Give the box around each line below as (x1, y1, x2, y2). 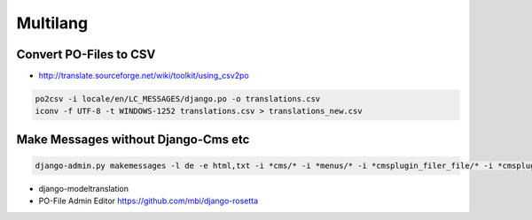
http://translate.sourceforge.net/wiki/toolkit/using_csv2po (38, 71, 250, 81)
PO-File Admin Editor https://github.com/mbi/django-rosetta (38, 195, 259, 207)
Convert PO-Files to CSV (16, 47, 156, 62)
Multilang (16, 13, 89, 33)
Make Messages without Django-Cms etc (16, 132, 250, 147)
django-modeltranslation (38, 184, 129, 194)
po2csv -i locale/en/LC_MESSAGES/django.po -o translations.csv (35, 94, 321, 104)
